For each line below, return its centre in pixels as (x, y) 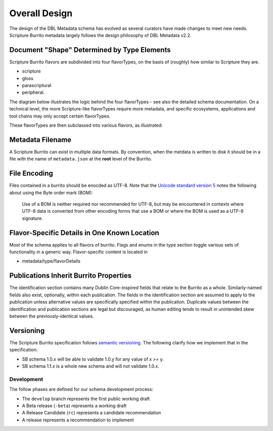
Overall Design (41, 13)
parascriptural (37, 86)
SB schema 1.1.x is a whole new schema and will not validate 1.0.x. (90, 366)
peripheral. (33, 92)
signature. (32, 218)
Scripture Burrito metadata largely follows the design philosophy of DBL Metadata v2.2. (100, 35)
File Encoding (31, 173)
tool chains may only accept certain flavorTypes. (60, 116)
